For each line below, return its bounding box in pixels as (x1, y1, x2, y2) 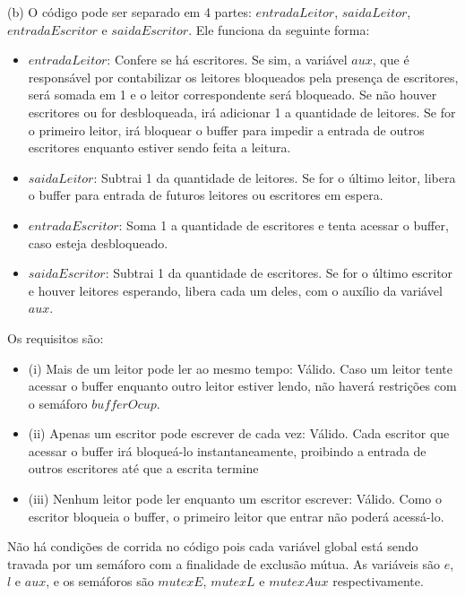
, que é (372, 50, 409, 69)
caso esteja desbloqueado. (28, 233, 168, 252)
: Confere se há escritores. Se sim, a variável (107, 50, 348, 69)
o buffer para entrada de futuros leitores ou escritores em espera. (28, 186, 383, 204)
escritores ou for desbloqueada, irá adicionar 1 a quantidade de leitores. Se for (28, 102, 456, 121)
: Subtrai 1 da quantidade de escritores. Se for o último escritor (105, 263, 453, 282)
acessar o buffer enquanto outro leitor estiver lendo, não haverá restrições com (28, 376, 457, 395)
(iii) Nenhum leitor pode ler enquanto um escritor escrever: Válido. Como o (28, 489, 442, 508)
